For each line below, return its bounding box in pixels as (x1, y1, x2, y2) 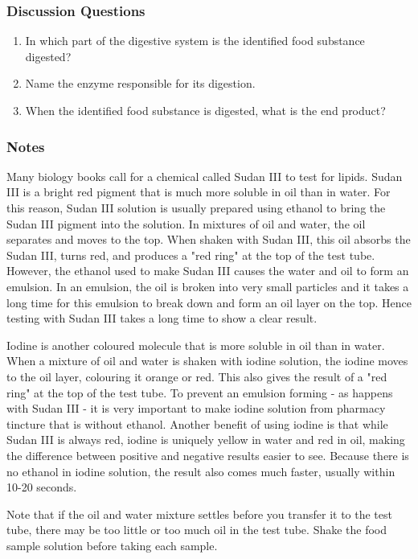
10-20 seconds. (6, 479, 77, 495)
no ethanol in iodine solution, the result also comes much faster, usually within (6, 462, 395, 479)
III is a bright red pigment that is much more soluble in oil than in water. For (6, 183, 391, 200)
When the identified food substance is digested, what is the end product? (25, 102, 386, 118)
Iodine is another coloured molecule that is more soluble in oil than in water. (6, 336, 385, 353)
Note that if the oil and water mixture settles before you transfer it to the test (6, 505, 392, 522)
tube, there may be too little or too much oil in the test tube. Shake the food (6, 521, 387, 538)
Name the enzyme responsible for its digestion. (25, 75, 256, 92)
